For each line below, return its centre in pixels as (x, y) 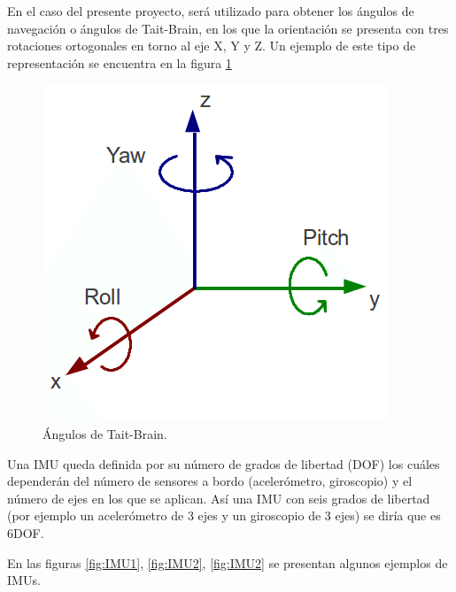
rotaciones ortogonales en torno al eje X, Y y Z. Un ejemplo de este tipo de (212, 46)
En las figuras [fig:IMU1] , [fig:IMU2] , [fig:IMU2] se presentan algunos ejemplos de (228, 562)
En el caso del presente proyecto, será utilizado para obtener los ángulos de (211, 11)
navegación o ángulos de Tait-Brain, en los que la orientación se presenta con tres (228, 28)
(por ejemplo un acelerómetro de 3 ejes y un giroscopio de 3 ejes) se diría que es (224, 515)
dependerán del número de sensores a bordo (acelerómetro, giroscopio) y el (210, 481)
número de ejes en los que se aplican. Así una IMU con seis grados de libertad (219, 498)
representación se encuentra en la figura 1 (120, 62)
